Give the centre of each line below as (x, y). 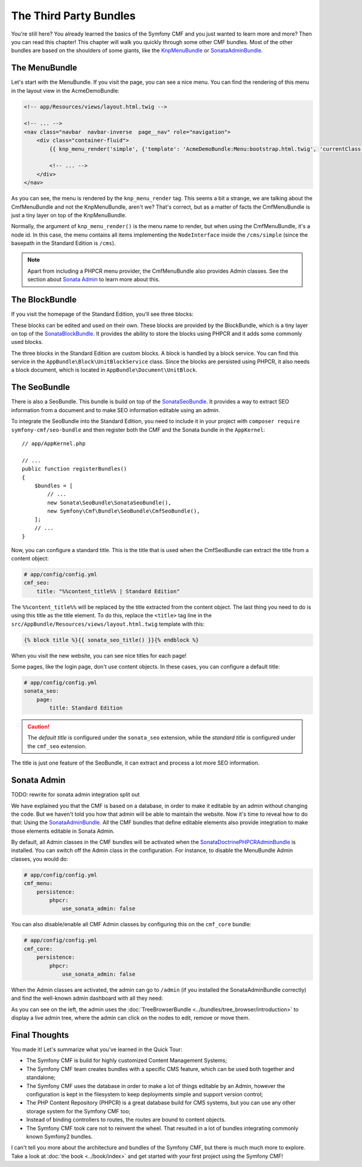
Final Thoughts (40, 1035)
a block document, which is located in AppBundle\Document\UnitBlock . (104, 370)
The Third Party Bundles (73, 16)
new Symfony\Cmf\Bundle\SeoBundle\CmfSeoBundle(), (124, 511)
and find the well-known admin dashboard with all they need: (87, 998)
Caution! (39, 727)
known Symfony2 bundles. (59, 1136)
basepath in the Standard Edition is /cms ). (63, 243)
